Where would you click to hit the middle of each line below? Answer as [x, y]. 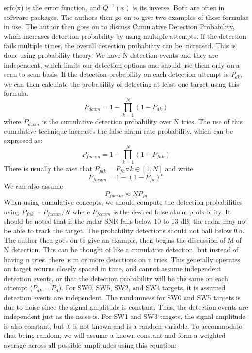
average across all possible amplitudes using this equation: [90, 345]
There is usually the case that [48, 168]
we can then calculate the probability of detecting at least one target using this [122, 83]
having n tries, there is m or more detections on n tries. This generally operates [122, 259]
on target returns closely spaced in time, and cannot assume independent [113, 269]
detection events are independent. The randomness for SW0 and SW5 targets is [122, 297]
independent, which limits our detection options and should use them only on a [122, 64]
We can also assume [34, 186]
